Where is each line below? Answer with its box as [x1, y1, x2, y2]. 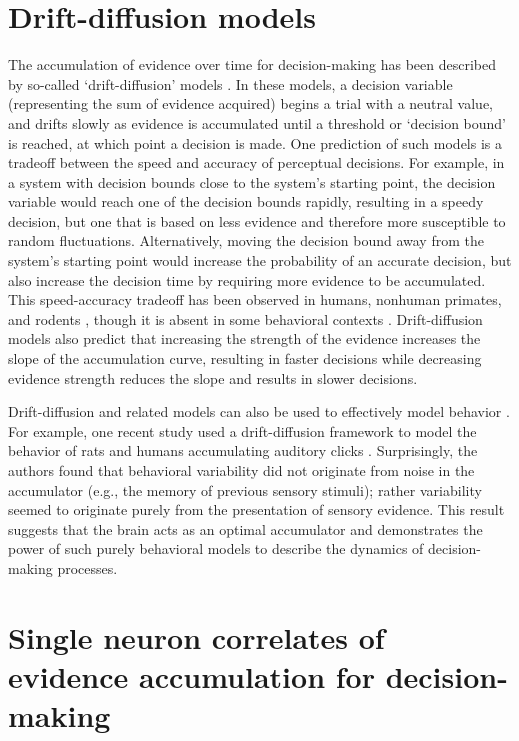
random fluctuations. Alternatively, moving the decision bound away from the [8, 230, 484, 251]
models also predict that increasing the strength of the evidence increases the [8, 328, 481, 349]
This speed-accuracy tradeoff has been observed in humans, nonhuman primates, [8, 289, 502, 310]
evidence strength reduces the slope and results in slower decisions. [8, 367, 418, 388]
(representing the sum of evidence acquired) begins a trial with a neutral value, [8, 93, 493, 114]
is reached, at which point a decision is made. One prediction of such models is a [8, 132, 503, 153]
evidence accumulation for [8, 655, 375, 696]
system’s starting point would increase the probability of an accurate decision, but [8, 250, 512, 271]
